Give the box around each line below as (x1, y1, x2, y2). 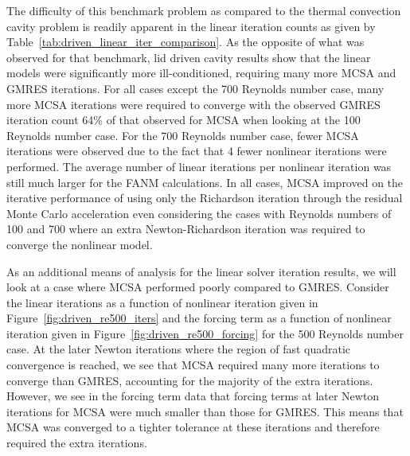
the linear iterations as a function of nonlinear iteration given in (6, 294, 318, 310)
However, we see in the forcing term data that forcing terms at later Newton (6, 388, 380, 404)
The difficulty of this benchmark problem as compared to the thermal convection (6, 2, 401, 18)
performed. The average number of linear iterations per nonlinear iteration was (6, 158, 392, 174)
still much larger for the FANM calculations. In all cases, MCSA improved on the (6, 173, 404, 190)
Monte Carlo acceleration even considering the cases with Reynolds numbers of (6, 205, 392, 221)
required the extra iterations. (6, 435, 147, 451)
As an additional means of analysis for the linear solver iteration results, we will (6, 263, 396, 279)
